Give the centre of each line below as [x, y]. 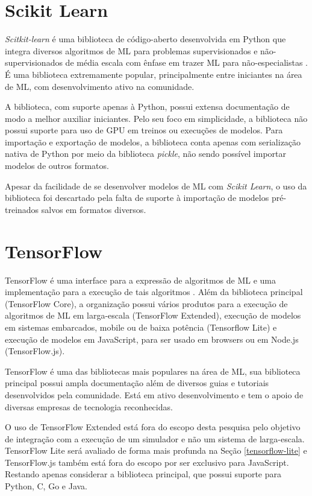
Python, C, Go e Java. [46, 486]
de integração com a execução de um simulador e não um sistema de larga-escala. [155, 438]
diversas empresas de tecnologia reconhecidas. [89, 406]
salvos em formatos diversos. [94, 209]
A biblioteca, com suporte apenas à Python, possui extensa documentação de [147, 107]
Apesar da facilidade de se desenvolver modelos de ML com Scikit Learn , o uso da [156, 186]
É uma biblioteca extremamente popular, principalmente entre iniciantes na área [154, 74]
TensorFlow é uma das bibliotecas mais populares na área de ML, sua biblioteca [153, 371]
